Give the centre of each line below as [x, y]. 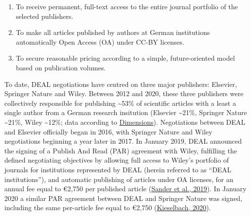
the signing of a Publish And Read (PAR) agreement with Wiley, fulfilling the [121, 150]
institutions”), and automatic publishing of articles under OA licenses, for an [119, 179]
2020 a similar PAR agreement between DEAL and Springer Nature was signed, [124, 198]
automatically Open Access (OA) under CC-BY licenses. [100, 42]
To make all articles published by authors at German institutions [113, 32]
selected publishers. [45, 16]
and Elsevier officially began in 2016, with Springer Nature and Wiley [108, 131]
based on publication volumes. [61, 67]
